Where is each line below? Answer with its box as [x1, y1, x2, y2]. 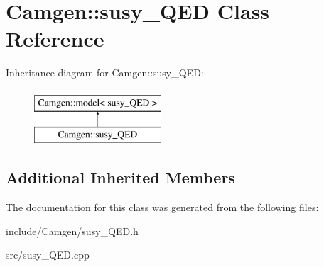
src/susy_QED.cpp [6, 247, 90, 262]
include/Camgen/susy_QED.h [6, 223, 139, 238]
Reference [6, 24, 104, 53]
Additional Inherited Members [6, 166, 235, 188]
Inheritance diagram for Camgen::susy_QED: [6, 65, 204, 80]
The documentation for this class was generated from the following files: [6, 200, 319, 215]
